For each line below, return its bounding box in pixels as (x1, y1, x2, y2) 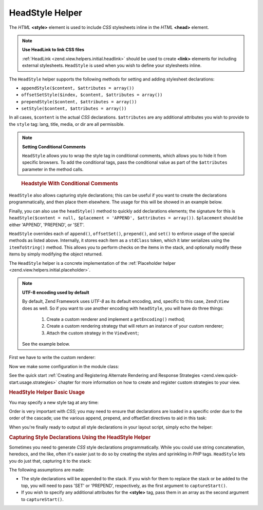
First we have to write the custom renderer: (9, 354, 96, 360)
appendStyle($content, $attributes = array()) (21, 85, 134, 91)
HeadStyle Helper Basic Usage (9, 389, 85, 396)
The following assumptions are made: (9, 467, 85, 473)
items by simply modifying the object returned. (9, 251, 103, 257)
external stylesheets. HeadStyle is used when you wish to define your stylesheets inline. (22, 62, 202, 68)
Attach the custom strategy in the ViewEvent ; (46, 330, 139, 336)
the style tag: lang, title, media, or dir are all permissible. (9, 121, 125, 127)
